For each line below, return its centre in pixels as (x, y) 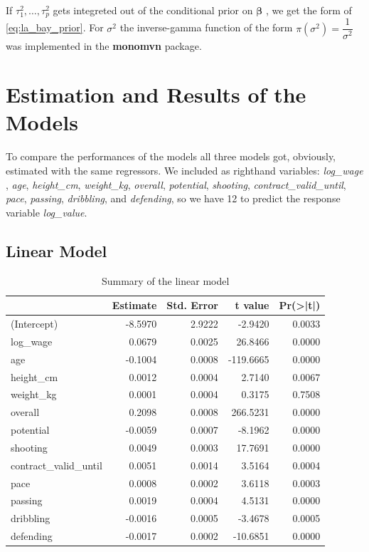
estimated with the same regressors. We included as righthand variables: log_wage (184, 171)
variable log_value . (47, 212)
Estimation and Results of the (156, 94)
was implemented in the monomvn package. (104, 45)
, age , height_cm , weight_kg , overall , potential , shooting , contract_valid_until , (176, 184)
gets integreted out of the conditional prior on (153, 10)
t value (252, 305)
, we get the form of (309, 10)
